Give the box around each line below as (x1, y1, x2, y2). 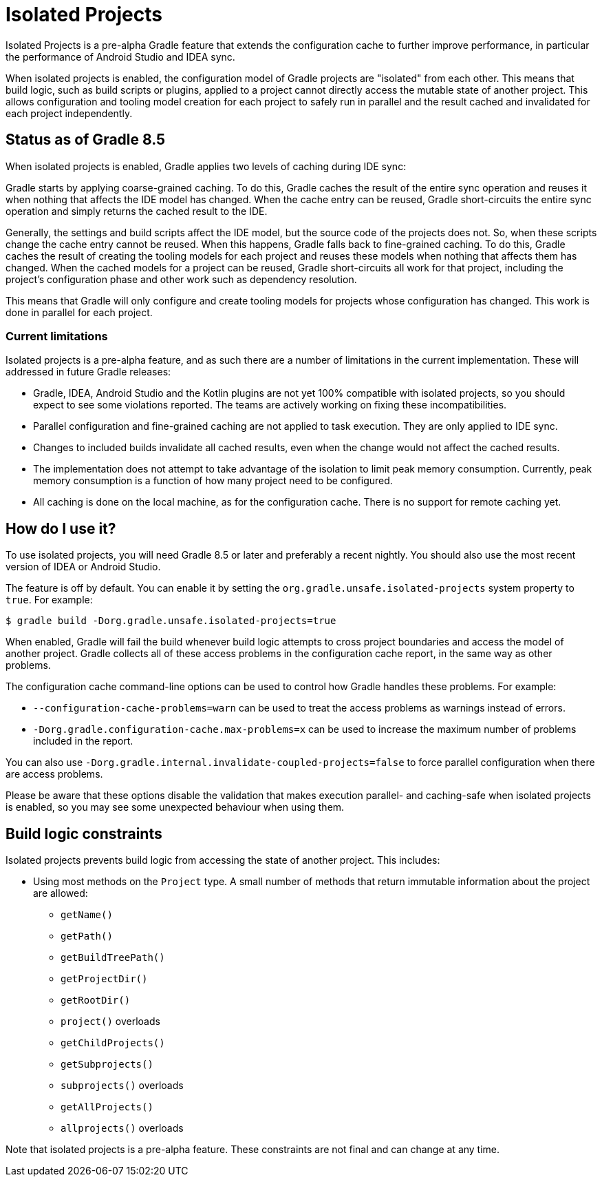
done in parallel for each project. (6, 306, 153, 318)
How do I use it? (6, 519, 116, 537)
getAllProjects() (61, 1101, 153, 1113)
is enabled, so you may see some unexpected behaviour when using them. (6, 801, 345, 813)
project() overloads (61, 1015, 160, 1028)
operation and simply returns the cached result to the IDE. (6, 205, 268, 217)
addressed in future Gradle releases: (6, 366, 171, 378)
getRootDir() (61, 995, 131, 1006)
